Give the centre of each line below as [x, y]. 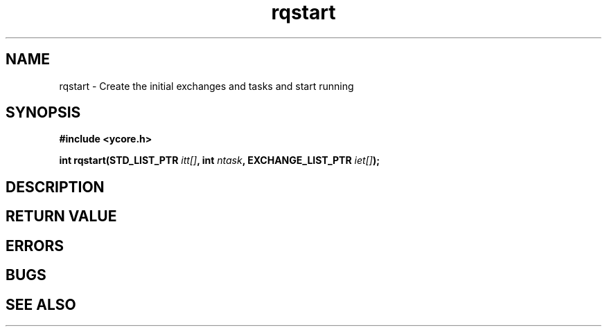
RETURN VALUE [61, 216]
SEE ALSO [41, 304]
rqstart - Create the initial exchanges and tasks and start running [206, 86]
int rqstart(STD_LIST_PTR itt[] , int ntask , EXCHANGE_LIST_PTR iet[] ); [219, 160]
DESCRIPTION [55, 187]
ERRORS [35, 246]
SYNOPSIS [43, 113]
